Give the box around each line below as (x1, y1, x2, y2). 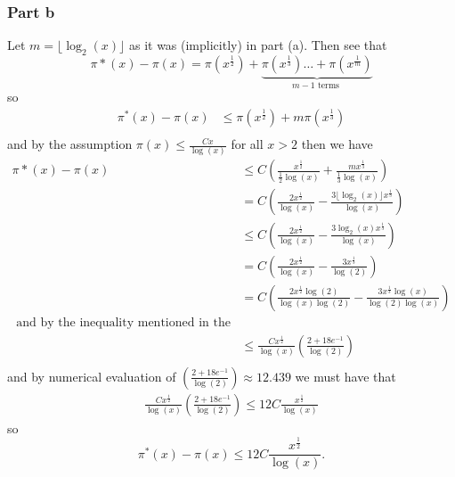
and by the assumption (7, 135, 133, 153)
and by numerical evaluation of (7, 366, 176, 385)
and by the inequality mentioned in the (16, 316, 231, 329)
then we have (301, 135, 373, 153)
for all (231, 135, 264, 153)
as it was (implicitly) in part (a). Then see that (128, 36, 387, 54)
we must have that (295, 366, 396, 385)
